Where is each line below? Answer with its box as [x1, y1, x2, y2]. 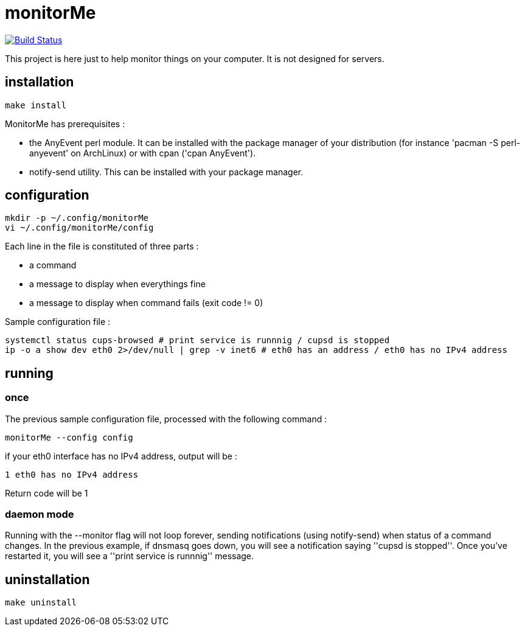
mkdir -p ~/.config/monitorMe [5, 213, 149, 223]
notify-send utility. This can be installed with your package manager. [29, 166, 304, 177]
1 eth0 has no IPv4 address [5, 469, 139, 479]
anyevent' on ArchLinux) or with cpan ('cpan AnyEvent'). [29, 147, 256, 158]
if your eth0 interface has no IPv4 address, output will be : [5, 450, 237, 461]
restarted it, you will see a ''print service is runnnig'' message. [5, 551, 254, 562]
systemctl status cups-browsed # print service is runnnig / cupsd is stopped [5, 335, 390, 346]
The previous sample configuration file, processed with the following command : [5, 413, 327, 424]
